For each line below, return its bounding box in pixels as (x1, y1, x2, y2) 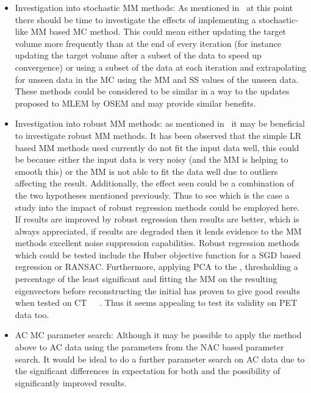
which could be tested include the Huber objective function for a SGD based (15, 248, 301, 261)
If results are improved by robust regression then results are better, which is (15, 213, 299, 225)
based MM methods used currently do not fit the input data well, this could (15, 141, 299, 154)
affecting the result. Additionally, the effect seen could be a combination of (15, 177, 294, 189)
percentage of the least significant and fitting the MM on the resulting (15, 272, 277, 285)
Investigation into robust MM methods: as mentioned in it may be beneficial (15, 117, 305, 130)
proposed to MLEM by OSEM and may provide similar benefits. (15, 96, 256, 109)
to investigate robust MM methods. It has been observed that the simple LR (15, 129, 301, 141)
